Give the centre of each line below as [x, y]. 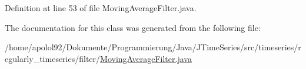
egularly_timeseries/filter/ [53, 58]
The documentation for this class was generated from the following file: [133, 27]
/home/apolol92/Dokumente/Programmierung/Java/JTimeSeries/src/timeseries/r [153, 47]
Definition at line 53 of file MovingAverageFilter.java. [101, 8]
